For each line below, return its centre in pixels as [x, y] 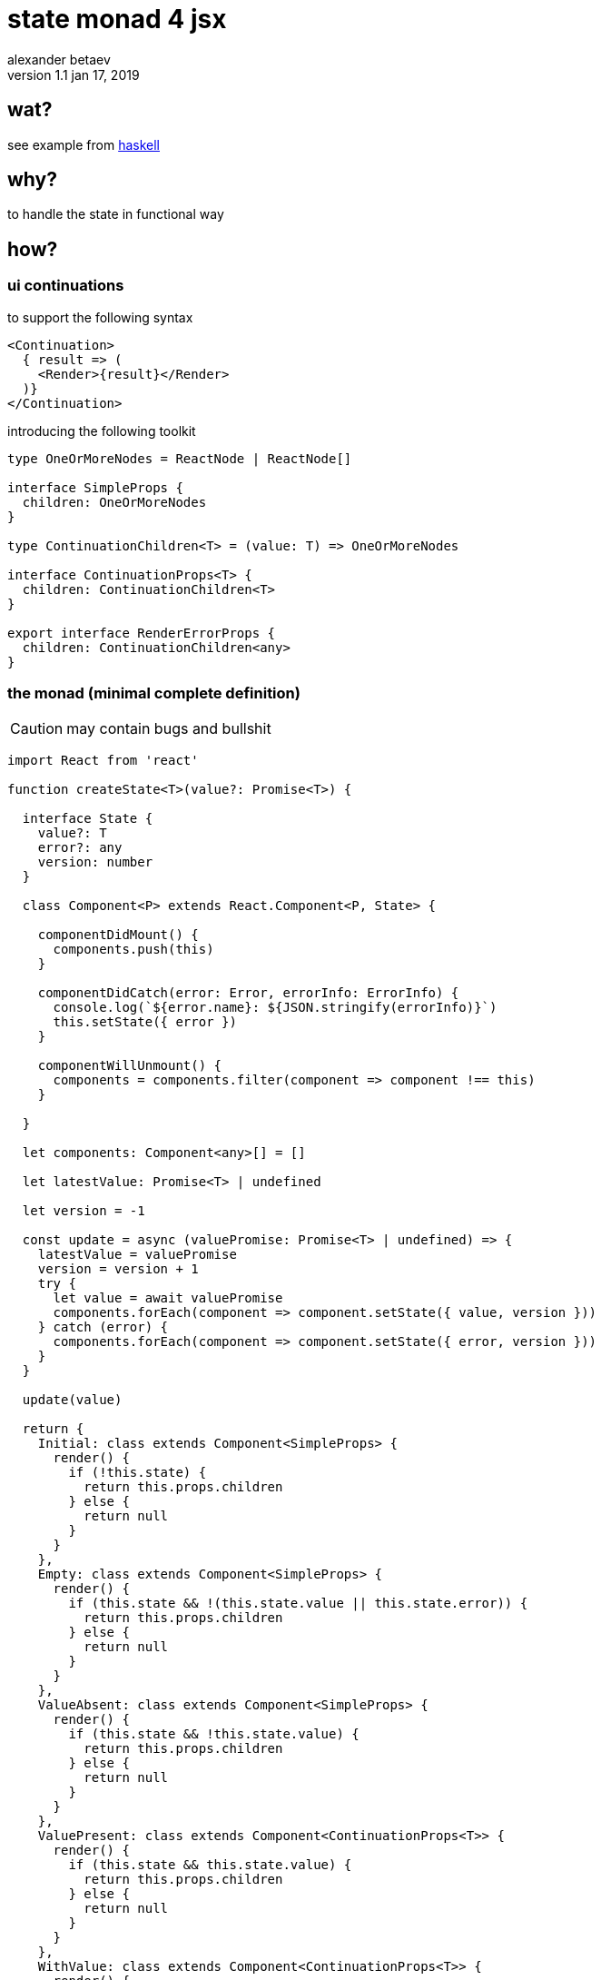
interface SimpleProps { [95, 487]
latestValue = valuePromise [137, 1255]
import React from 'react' [103, 761]
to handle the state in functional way [116, 214]
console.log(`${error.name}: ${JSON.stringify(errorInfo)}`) [275, 1008]
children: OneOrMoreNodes [114, 502]
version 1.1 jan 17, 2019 [74, 74]
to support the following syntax [100, 317]
